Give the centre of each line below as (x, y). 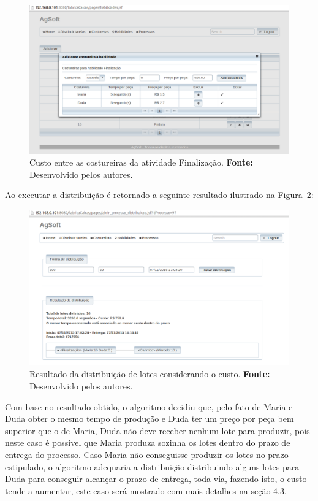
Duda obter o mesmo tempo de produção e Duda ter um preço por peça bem (150, 419)
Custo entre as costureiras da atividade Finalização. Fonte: (141, 162)
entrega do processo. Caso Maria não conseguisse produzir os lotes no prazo (147, 454)
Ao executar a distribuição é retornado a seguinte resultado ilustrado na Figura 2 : (159, 195)
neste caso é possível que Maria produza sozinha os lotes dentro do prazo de (148, 442)
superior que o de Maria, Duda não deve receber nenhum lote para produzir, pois (157, 430)
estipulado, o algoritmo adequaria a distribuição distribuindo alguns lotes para (152, 466)
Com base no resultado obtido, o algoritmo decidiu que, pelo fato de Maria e (149, 406)
